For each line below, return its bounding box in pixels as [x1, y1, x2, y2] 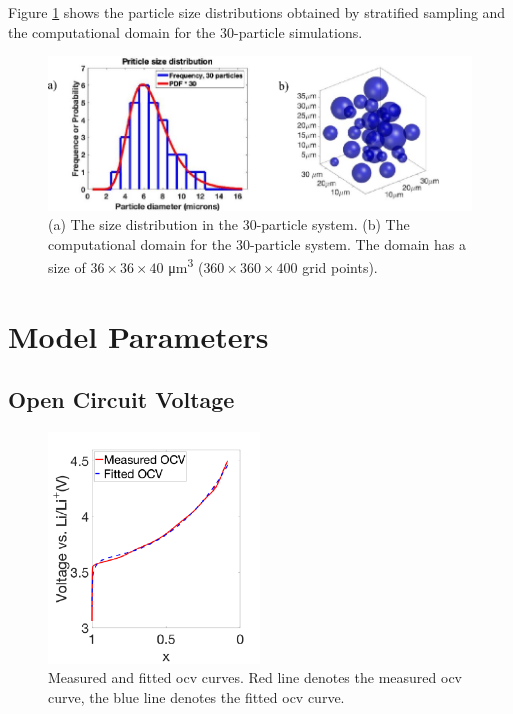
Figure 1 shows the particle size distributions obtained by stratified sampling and [8, 2, 506, 22]
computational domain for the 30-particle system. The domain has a [48, 233, 466, 254]
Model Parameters [8, 315, 269, 356]
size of [48, 257, 86, 278]
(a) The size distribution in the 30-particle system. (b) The [48, 214, 410, 235]
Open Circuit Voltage [8, 384, 235, 415]
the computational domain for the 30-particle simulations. [8, 21, 363, 42]
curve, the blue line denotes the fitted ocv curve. [48, 686, 345, 707]
